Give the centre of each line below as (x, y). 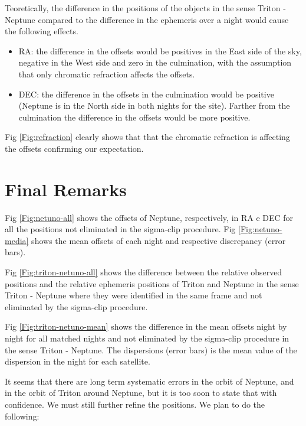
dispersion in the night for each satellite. (78, 361)
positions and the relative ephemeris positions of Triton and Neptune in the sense (152, 283)
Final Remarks (66, 189)
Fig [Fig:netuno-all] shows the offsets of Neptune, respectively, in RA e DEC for (149, 217)
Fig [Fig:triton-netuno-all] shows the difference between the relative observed (144, 272)
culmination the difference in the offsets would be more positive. (134, 117)
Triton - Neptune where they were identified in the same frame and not (134, 295)
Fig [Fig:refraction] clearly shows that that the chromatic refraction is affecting (147, 137)
